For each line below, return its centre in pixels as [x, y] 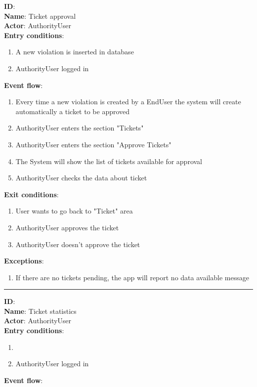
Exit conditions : [31, 194]
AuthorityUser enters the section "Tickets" [80, 128]
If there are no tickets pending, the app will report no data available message [132, 277]
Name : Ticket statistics [40, 311]
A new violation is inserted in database [75, 52]
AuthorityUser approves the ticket [67, 227]
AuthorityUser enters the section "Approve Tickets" [93, 144]
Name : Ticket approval [40, 16]
